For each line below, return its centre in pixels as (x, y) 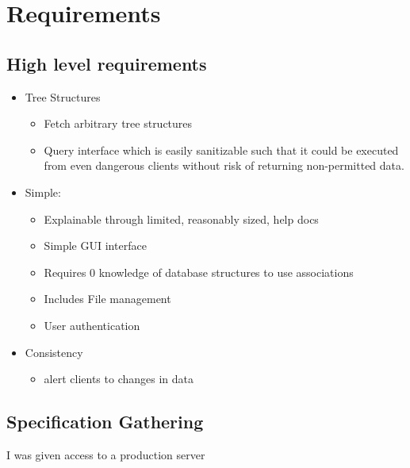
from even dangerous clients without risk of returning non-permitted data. (224, 165)
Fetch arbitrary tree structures (118, 123)
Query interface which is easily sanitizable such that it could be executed (221, 150)
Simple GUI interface (95, 246)
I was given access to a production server (106, 454)
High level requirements (107, 63)
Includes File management (107, 299)
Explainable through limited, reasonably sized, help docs (181, 219)
